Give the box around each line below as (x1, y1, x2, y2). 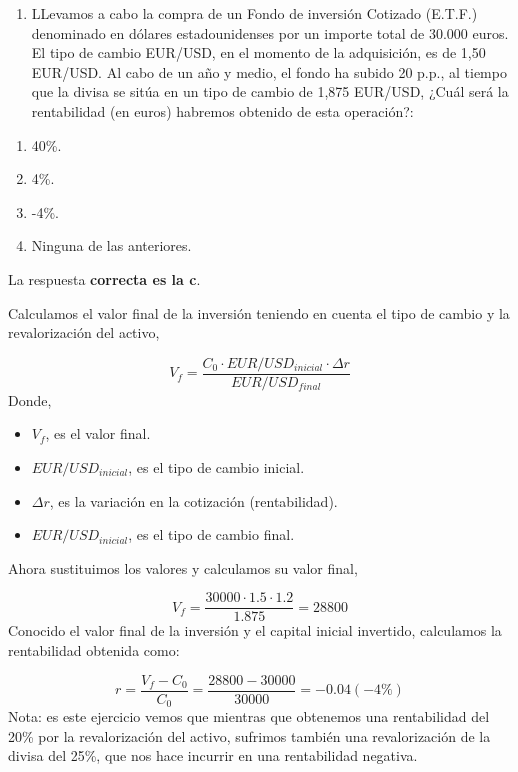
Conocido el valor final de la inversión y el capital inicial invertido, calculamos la (8, 620, 502, 641)
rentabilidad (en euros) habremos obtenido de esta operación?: (31, 100, 414, 121)
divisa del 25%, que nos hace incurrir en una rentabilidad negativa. (8, 745, 418, 766)
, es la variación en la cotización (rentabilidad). (49, 490, 338, 511)
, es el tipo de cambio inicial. (128, 456, 305, 477)
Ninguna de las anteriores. (31, 235, 192, 256)
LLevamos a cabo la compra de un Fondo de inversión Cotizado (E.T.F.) (31, 3, 478, 23)
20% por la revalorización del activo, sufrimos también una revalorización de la (8, 725, 491, 746)
